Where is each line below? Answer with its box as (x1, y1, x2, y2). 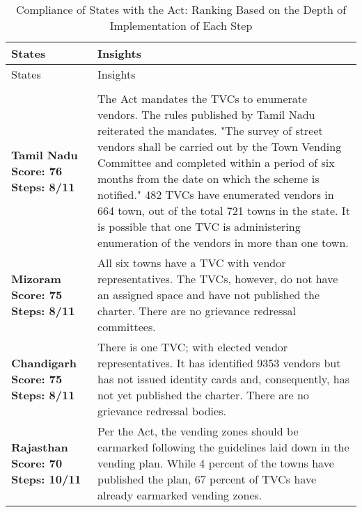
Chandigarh (11, 355, 77, 371)
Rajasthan (11, 439, 68, 455)
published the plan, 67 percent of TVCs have (97, 471, 317, 487)
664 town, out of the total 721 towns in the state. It (97, 202, 350, 218)
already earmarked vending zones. (97, 487, 262, 503)
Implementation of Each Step (109, 17, 253, 33)
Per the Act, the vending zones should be (97, 423, 299, 439)
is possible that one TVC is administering (97, 218, 301, 234)
